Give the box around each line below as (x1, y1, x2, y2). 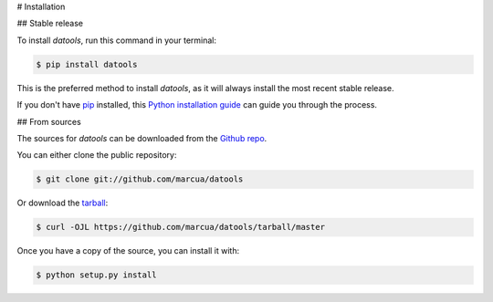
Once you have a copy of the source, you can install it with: (16, 245, 240, 256)
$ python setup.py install (36, 270, 157, 280)
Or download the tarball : (16, 197, 109, 209)
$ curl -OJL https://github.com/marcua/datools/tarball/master (36, 222, 326, 233)
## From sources (16, 116, 81, 127)
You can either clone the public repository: (16, 150, 177, 161)
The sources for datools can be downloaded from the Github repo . (16, 132, 267, 143)
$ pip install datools (36, 59, 138, 69)
